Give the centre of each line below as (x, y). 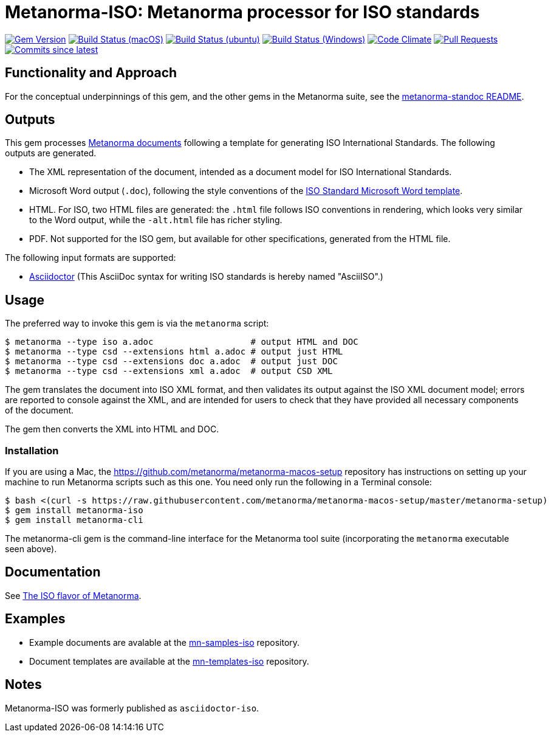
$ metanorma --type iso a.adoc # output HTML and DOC (182, 342)
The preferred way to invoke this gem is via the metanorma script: (137, 324)
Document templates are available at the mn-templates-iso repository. (169, 661)
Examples (35, 619)
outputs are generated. (51, 153)
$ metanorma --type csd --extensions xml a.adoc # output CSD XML (169, 371)
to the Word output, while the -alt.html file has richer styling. (156, 220)
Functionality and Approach (91, 73)
